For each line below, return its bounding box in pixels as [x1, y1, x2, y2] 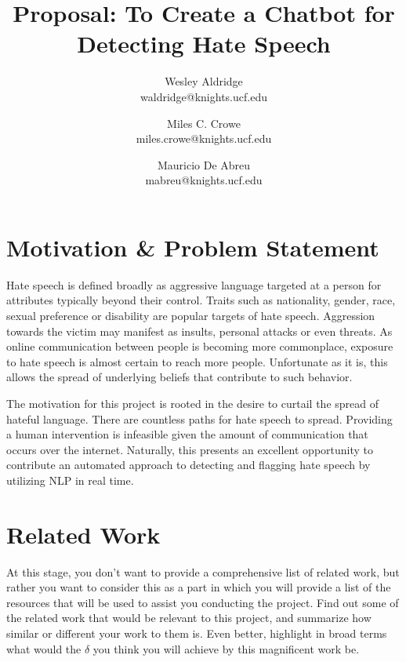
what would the [6, 640, 82, 657]
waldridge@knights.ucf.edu [140, 88, 267, 104]
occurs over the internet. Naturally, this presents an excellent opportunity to [6, 441, 374, 457]
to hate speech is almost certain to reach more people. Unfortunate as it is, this [6, 353, 388, 369]
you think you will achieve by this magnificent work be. [92, 640, 360, 657]
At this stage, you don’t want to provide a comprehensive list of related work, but [6, 563, 400, 580]
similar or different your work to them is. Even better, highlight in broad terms [6, 625, 387, 642]
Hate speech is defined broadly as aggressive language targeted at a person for [6, 276, 382, 293]
